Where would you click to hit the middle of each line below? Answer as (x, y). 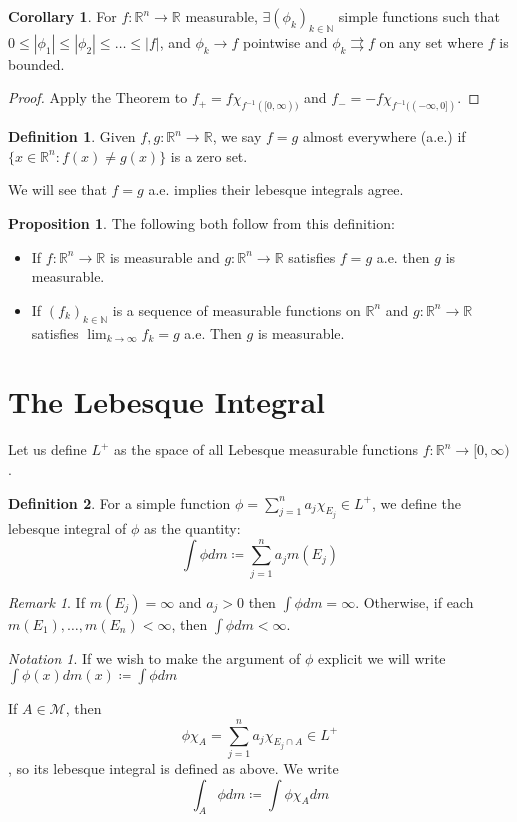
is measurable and (164, 256)
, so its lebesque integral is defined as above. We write (173, 767)
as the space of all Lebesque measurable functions (266, 449)
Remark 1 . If (46, 601)
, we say (237, 136)
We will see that (57, 189)
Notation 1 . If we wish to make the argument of (154, 657)
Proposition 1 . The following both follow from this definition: (201, 223)
